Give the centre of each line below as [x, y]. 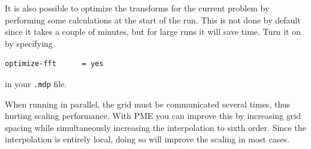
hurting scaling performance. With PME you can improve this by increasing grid [153, 116]
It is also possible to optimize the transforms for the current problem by [137, 8]
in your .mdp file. [36, 83]
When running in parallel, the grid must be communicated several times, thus [148, 104]
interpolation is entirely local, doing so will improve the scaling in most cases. [147, 139]
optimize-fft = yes [54, 64]
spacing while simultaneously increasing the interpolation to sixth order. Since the [155, 127]
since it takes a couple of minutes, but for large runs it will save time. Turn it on [153, 32]
